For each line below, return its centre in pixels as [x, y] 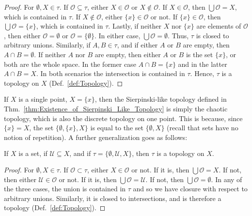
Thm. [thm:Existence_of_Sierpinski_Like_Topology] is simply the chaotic [116, 108]
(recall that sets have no [203, 128]
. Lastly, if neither [135, 26]
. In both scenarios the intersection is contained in [110, 73]
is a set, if [33, 153]
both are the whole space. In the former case [70, 64]
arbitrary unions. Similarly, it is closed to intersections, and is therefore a [113, 198]
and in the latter [203, 64]
